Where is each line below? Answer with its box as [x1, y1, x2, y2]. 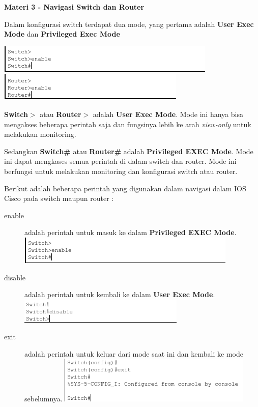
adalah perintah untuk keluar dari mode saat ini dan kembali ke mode [24, 348, 243, 359]
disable [4, 272, 26, 282]
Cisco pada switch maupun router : [4, 193, 114, 203]
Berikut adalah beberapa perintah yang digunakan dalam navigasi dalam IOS [4, 183, 246, 193]
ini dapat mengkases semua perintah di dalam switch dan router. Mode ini [4, 156, 237, 166]
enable [4, 210, 24, 220]
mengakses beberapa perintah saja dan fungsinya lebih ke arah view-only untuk [4, 119, 251, 129]
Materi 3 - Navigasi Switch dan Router [4, 2, 145, 12]
